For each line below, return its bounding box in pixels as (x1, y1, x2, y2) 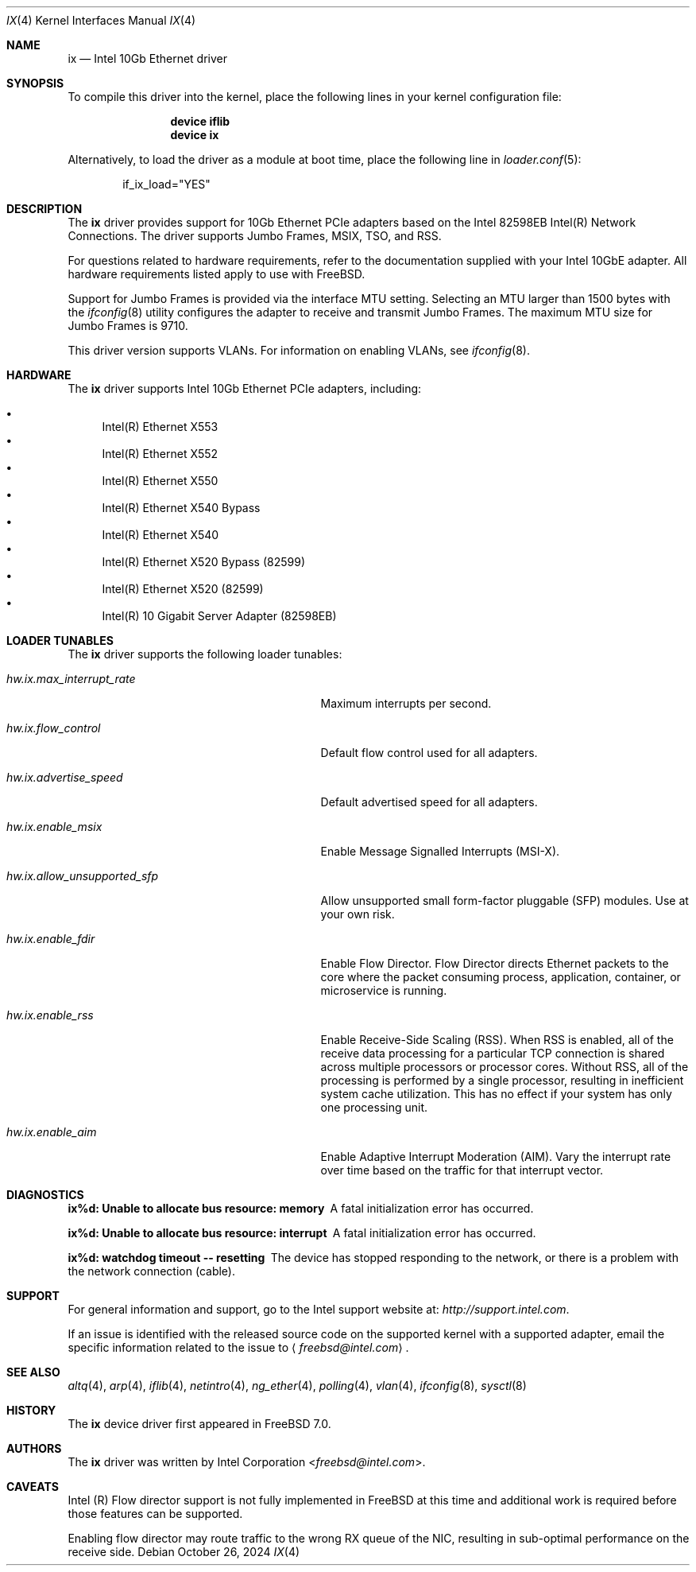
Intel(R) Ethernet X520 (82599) (102, 582, 264, 596)
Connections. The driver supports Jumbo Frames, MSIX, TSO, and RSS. (68, 229, 442, 243)
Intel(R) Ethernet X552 (102, 447, 218, 460)
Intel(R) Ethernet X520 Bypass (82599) (102, 555, 306, 569)
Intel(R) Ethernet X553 (102, 420, 218, 433)
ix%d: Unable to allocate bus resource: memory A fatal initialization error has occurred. (68, 1201, 534, 1215)
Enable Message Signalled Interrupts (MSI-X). (320, 844, 560, 858)
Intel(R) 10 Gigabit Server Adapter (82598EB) (102, 609, 337, 623)
